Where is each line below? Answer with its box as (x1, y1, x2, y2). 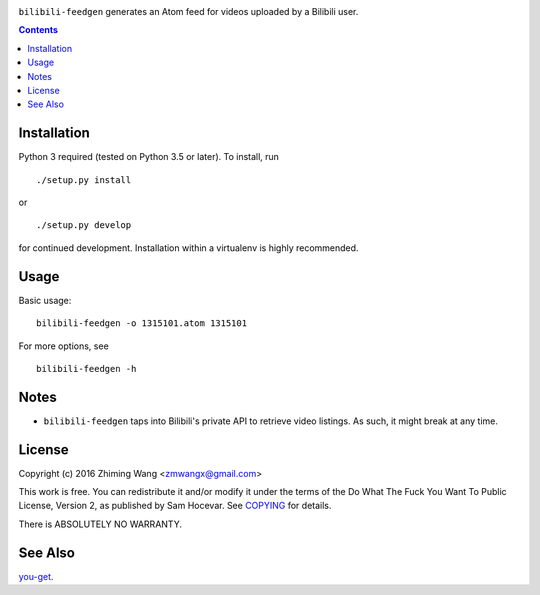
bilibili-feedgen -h (36, 363, 137, 374)
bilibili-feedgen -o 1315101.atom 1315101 (36, 318, 248, 329)
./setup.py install (36, 174, 132, 185)
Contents (18, 24, 59, 36)
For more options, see (18, 340, 109, 352)
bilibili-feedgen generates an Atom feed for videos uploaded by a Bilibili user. (18, 6, 359, 17)
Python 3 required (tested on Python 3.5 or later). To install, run (18, 151, 280, 163)
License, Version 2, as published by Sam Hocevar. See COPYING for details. (18, 500, 332, 512)
